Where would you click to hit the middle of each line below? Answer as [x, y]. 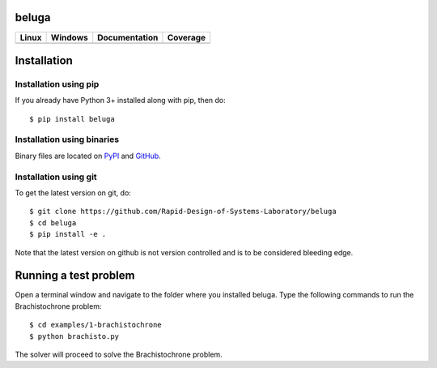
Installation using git [56, 177]
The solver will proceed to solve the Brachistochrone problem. [119, 354]
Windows [69, 37]
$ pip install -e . [68, 234]
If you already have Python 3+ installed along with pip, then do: [120, 101]
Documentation [128, 37]
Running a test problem [75, 276]
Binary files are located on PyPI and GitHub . [88, 156]
